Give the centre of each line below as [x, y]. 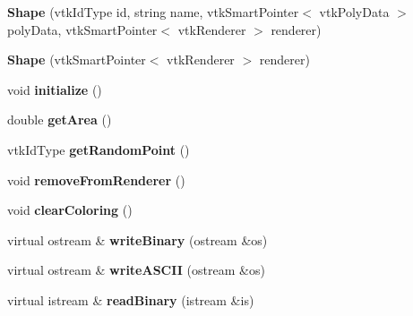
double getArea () [60, 120]
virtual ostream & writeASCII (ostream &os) [136, 270]
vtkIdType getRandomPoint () [99, 149]
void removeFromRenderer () [96, 179]
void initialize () [55, 89]
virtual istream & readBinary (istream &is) [131, 299]
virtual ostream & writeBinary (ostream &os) [138, 239]
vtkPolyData [354, 12]
